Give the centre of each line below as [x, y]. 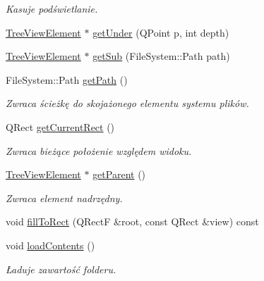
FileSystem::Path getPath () [67, 79]
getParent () [119, 174]
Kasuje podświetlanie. [52, 8]
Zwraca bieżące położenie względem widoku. [99, 150]
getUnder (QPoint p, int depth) [161, 32]
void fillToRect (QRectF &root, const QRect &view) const [132, 221]
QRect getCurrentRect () [60, 126]
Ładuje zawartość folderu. [61, 269]
